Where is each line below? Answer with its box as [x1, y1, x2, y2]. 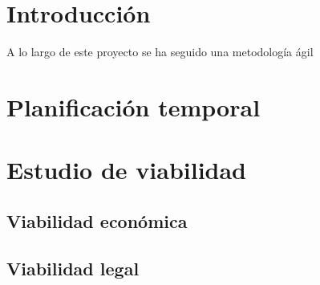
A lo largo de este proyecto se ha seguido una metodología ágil [6, 43, 314, 60]
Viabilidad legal [6, 255, 140, 280]
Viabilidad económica [6, 208, 188, 233]
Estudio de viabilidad [6, 153, 247, 186]
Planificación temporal [6, 90, 261, 123]
